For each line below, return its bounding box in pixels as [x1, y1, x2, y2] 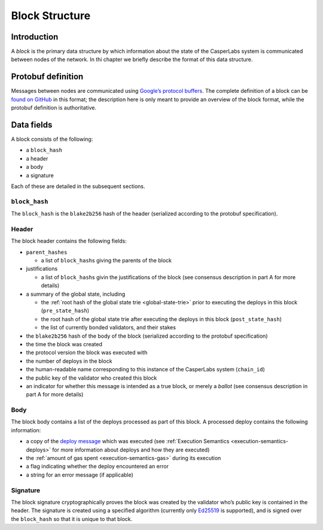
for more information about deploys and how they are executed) [51, 446, 210, 453]
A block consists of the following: [11, 135, 93, 143]
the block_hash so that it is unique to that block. [11, 515, 133, 522]
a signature [26, 171, 54, 179]
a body [26, 163, 44, 171]
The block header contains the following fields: [11, 237, 127, 245]
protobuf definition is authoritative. [11, 104, 97, 111]
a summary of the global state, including [26, 290, 126, 298]
